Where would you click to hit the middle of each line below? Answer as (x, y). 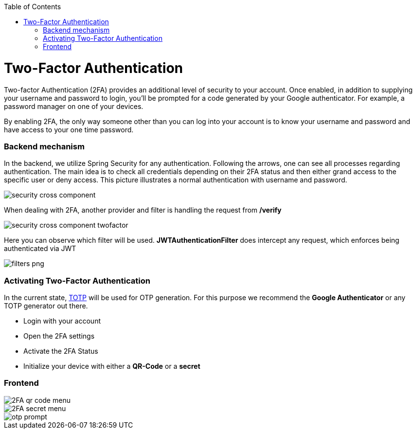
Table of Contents (33, 7)
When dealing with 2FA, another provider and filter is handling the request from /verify (143, 210)
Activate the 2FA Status (61, 351)
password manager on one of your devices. (74, 106)
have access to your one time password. (69, 129)
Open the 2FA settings (59, 336)
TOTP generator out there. (46, 306)
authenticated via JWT (40, 249)
